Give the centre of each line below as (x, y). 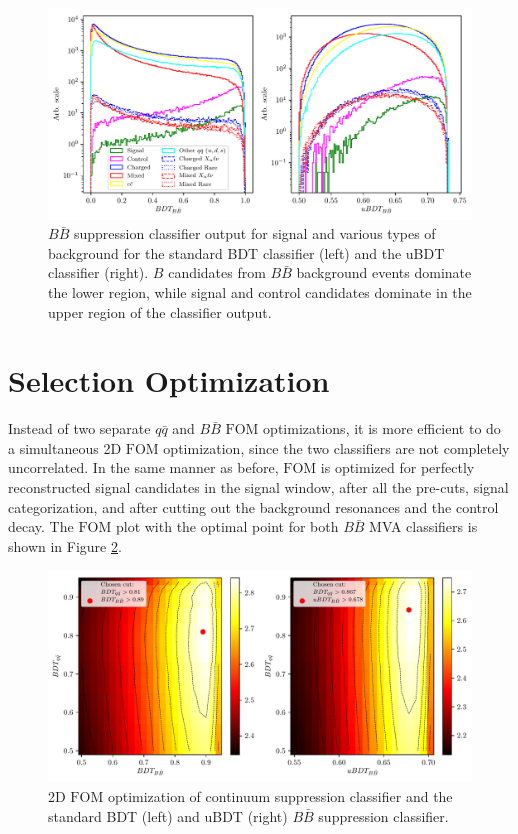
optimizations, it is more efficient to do (382, 428)
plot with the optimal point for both (227, 526)
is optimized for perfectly (397, 467)
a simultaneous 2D (65, 447)
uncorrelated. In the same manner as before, (143, 467)
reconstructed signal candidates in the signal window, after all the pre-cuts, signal (258, 487)
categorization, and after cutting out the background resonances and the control (253, 506)
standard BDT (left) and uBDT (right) (168, 815)
